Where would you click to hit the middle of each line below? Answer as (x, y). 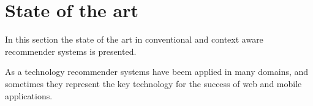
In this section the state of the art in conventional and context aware (134, 39)
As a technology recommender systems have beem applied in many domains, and (157, 72)
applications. (29, 95)
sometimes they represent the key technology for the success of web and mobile (153, 83)
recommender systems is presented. (71, 51)
